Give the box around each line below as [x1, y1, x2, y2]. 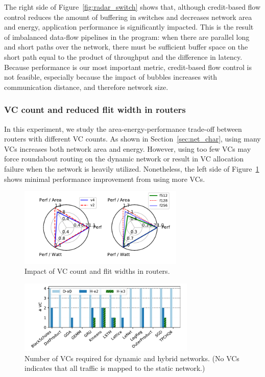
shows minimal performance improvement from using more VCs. [4, 173, 205, 184]
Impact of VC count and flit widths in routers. [25, 266, 170, 276]
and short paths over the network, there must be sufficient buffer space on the [4, 41, 248, 52]
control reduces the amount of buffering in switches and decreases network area [4, 11, 252, 22]
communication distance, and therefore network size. [4, 81, 168, 92]
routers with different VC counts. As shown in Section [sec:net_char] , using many [4, 133, 261, 144]
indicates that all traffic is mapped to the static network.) [25, 363, 205, 373]
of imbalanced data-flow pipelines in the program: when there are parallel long [4, 31, 250, 42]
